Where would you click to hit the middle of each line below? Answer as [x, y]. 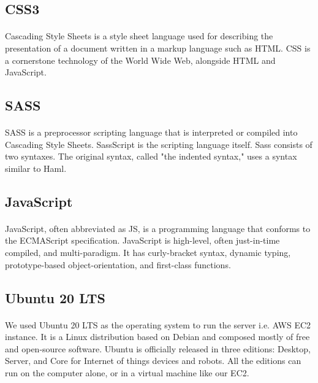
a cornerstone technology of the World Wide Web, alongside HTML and [140, 60]
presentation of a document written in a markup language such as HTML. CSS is [158, 48]
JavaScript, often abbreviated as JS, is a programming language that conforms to [158, 228]
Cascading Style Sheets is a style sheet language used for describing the [139, 36]
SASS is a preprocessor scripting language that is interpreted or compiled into [151, 132]
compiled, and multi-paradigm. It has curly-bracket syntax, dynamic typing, [148, 253]
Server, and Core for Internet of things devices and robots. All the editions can [153, 361]
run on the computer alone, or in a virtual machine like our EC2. [127, 373]
